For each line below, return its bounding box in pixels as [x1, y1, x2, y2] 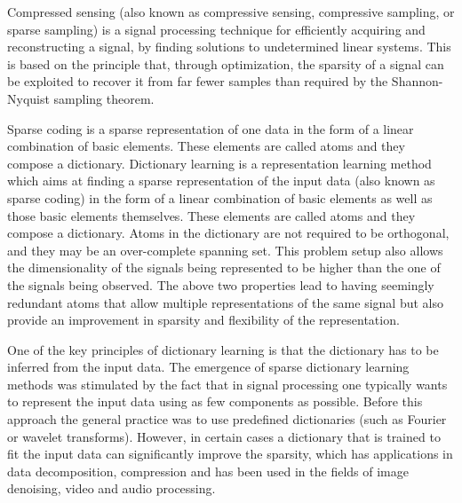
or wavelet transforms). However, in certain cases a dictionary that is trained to [7, 427, 441, 445]
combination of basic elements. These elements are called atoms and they [7, 137, 405, 155]
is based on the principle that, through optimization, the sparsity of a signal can [7, 54, 444, 73]
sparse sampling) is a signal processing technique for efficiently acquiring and [7, 20, 426, 38]
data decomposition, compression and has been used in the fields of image [7, 461, 409, 480]
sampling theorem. [53, 89, 155, 107]
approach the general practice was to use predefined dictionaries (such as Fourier [7, 410, 447, 428]
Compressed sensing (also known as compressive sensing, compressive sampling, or [7, 3, 455, 20]
